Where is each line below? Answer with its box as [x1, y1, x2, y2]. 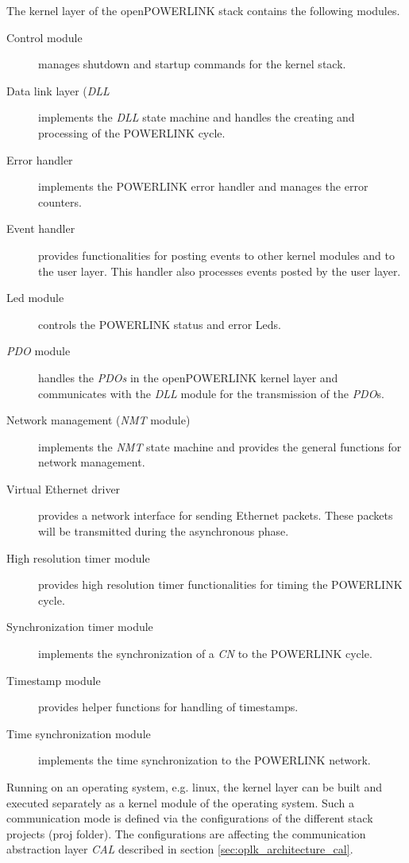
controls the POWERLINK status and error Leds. [38, 315, 281, 332]
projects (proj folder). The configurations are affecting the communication [6, 825, 366, 842]
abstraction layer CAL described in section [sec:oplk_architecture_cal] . [6, 841, 353, 857]
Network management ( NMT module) [6, 412, 191, 428]
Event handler [6, 220, 75, 237]
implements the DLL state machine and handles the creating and [38, 109, 355, 126]
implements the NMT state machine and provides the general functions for [38, 438, 402, 455]
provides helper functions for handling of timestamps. [38, 699, 299, 715]
